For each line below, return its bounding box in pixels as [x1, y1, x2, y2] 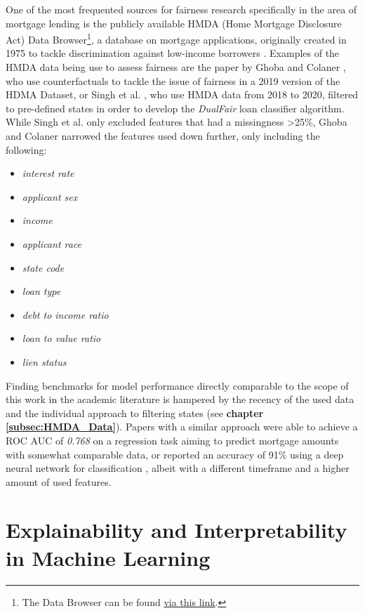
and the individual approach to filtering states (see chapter [6, 405, 264, 420]
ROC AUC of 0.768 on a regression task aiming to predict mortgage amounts [6, 433, 339, 447]
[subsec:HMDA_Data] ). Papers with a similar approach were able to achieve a [6, 419, 358, 434]
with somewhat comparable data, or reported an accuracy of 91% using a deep [6, 447, 344, 461]
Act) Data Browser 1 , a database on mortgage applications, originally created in [6, 30, 347, 46]
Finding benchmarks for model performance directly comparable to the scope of [6, 378, 349, 393]
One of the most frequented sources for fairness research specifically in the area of [6, 2, 357, 16]
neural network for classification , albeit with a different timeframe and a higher [6, 461, 350, 475]
